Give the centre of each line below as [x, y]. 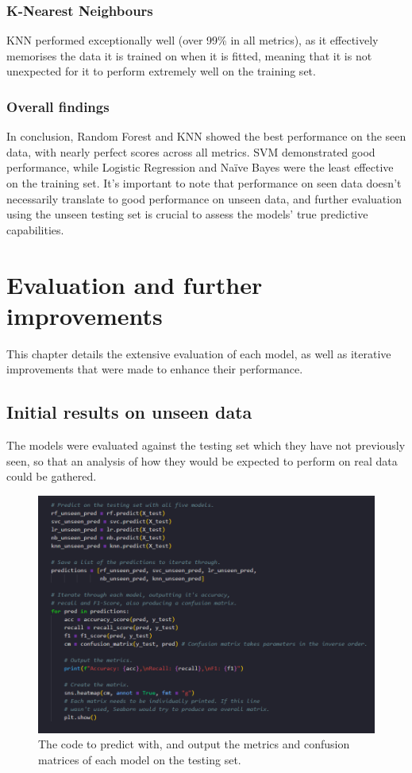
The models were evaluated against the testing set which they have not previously [206, 445]
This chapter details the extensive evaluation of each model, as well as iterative [199, 353]
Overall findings [58, 106]
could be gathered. [52, 476]
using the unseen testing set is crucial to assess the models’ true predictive [187, 214]
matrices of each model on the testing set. [140, 759]
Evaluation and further [135, 284]
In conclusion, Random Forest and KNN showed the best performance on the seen [206, 136]
